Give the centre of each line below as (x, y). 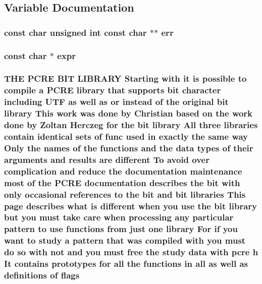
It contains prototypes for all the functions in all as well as (126, 264)
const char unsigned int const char (75, 32)
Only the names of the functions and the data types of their (129, 148)
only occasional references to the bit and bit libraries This (125, 194)
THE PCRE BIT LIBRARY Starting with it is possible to (125, 78)
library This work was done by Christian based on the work (128, 113)
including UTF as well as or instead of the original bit (116, 102)
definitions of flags (42, 275)
